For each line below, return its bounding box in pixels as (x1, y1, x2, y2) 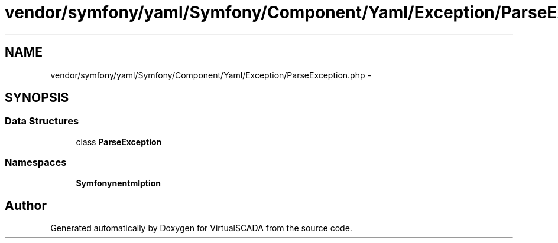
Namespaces (5, 156, 67, 169)
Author (5, 198, 47, 213)
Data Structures (5, 115, 79, 127)
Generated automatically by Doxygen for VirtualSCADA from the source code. (50, 223, 352, 234)
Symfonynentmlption (76, 178, 161, 188)
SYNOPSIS (5, 90, 69, 106)
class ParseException (76, 136, 162, 147)
